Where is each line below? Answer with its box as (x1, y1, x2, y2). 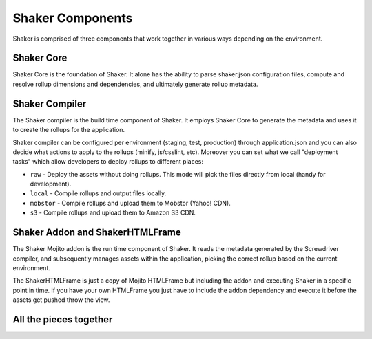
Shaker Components (12, 10, 133, 25)
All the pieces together (12, 314, 113, 325)
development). (30, 179, 72, 188)
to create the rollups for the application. (12, 126, 125, 134)
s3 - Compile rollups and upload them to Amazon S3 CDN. (30, 208, 196, 217)
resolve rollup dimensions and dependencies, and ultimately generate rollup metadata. (12, 80, 258, 88)
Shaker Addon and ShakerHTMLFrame (12, 227, 182, 239)
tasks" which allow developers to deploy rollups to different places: (12, 157, 203, 166)
